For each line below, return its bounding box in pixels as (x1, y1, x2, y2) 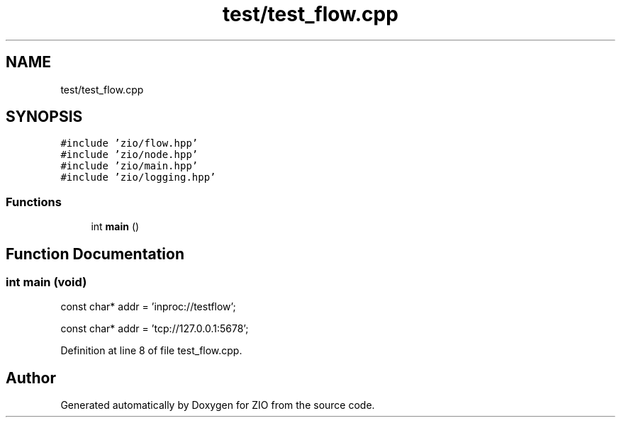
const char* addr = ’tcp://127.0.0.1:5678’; (60, 322, 249, 335)
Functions (6, 194, 62, 209)
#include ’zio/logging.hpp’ (60, 171, 216, 184)
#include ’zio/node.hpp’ (60, 149, 198, 161)
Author (6, 368, 56, 387)
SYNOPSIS (6, 108, 83, 126)
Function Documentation (6, 244, 184, 263)
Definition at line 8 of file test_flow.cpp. (60, 344, 242, 357)
